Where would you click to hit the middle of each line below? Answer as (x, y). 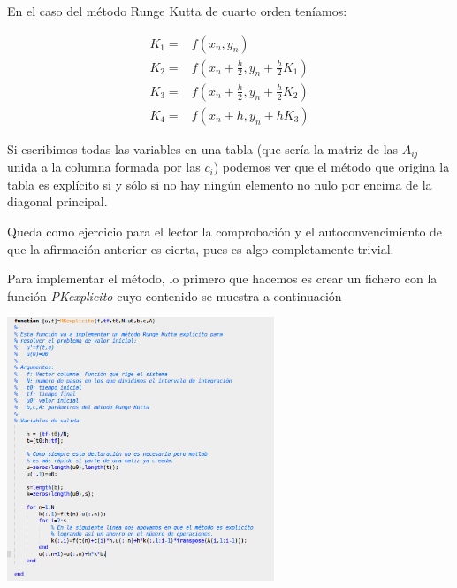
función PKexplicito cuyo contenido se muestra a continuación (175, 295)
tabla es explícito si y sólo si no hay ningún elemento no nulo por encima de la (220, 184)
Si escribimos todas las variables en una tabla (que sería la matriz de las (203, 148)
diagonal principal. (57, 201)
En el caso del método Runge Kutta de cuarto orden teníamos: (177, 11)
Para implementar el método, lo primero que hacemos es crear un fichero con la (222, 279)
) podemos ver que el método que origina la (331, 167)
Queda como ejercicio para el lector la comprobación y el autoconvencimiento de (225, 231)
